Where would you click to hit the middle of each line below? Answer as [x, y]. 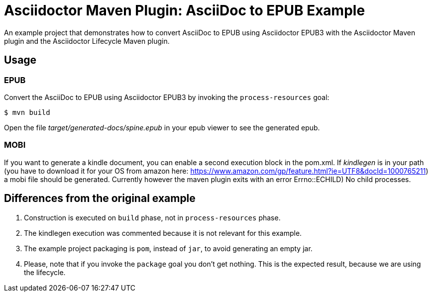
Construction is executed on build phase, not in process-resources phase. [152, 217]
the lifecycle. [45, 272]
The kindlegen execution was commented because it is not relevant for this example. [163, 233]
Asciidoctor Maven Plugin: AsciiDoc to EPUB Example [185, 10]
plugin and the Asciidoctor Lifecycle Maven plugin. [87, 41]
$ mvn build [27, 112]
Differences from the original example [100, 198]
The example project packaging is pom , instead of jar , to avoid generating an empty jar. [168, 248]
